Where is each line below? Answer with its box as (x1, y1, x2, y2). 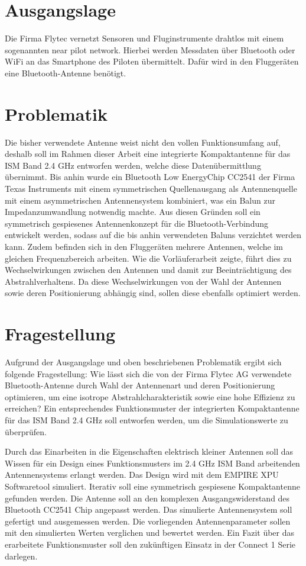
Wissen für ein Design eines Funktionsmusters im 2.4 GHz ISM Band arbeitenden (5, 456, 300, 469)
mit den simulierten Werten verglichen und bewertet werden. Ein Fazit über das (5, 526, 295, 539)
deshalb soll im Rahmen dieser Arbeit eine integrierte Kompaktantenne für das (5, 147, 291, 160)
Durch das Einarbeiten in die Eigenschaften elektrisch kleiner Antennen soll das (5, 445, 294, 458)
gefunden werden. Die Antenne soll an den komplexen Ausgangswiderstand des (5, 491, 290, 504)
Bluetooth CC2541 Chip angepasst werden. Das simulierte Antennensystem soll (5, 503, 292, 516)
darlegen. (5, 549, 38, 562)
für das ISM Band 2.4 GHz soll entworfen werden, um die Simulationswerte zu (5, 414, 288, 426)
